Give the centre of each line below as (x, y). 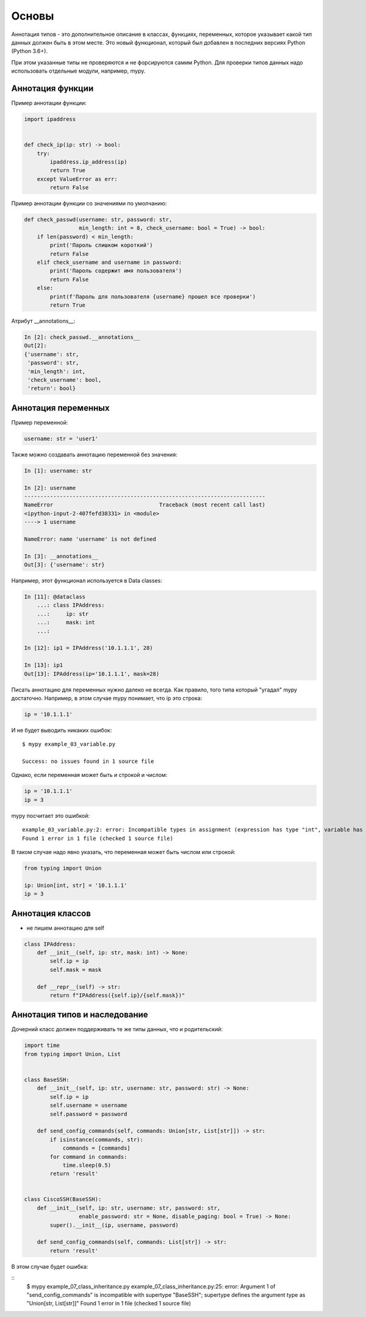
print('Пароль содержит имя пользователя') (116, 271)
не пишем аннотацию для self (66, 928)
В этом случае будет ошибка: (50, 1266)
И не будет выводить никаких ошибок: (62, 730)
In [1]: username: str (58, 471)
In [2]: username (50, 488)
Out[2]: (35, 346)
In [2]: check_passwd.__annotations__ (82, 337)
